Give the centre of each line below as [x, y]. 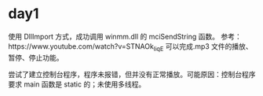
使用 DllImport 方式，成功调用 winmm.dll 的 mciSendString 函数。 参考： [125, 36]
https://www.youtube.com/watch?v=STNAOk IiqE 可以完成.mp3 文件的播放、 [130, 47]
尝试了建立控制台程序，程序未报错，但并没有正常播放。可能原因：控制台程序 [132, 74]
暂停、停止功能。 [36, 57]
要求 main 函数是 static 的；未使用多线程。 [77, 84]
